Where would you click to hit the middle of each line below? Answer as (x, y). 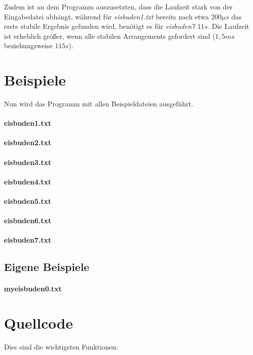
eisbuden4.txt (28, 181)
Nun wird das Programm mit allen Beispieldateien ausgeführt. (99, 104)
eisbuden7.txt (28, 240)
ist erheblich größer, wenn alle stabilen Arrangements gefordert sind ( (110, 36)
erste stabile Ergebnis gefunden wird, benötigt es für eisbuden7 (100, 26)
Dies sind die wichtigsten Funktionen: (61, 347)
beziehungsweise (28, 45)
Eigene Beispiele (47, 267)
